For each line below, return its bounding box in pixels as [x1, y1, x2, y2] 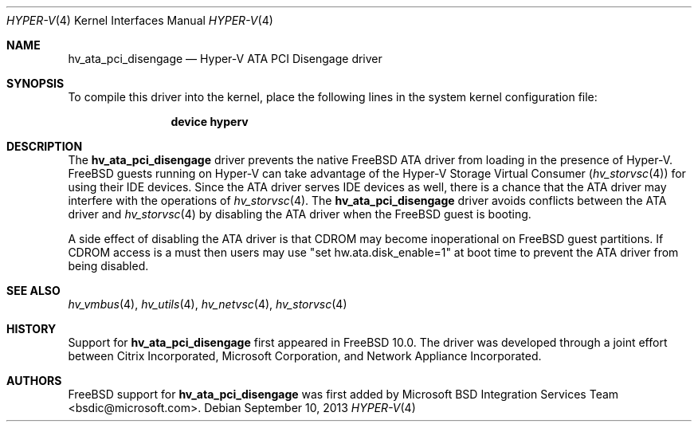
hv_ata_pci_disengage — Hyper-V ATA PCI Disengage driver [68, 52, 382, 65]
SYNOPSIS [6, 77, 65, 90]
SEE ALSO [6, 284, 61, 297]
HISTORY [6, 322, 57, 336]
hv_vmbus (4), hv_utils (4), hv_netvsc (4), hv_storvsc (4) [68, 297, 347, 311]
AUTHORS [6, 374, 62, 387]
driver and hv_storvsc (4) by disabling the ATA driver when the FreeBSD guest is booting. [68, 207, 531, 221]
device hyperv [171, 115, 249, 128]
